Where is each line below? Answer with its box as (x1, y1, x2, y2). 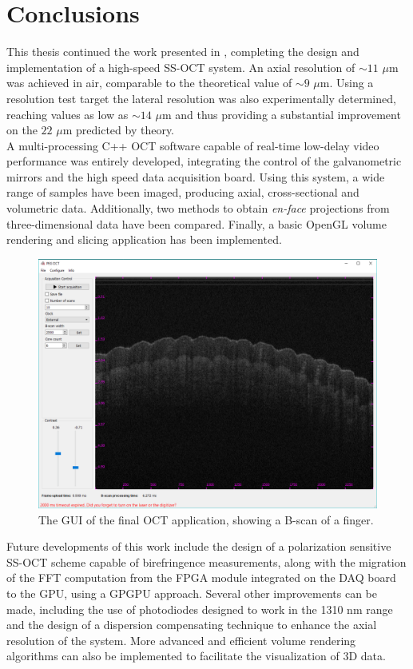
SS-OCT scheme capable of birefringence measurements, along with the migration (6, 553, 407, 570)
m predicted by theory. (62, 121, 175, 138)
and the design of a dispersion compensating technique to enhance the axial (6, 616, 377, 633)
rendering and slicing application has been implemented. (6, 231, 282, 248)
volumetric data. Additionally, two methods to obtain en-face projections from (6, 200, 390, 217)
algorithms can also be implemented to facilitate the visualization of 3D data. (6, 647, 386, 664)
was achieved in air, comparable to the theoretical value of (6, 74, 292, 91)
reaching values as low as (6, 106, 129, 122)
